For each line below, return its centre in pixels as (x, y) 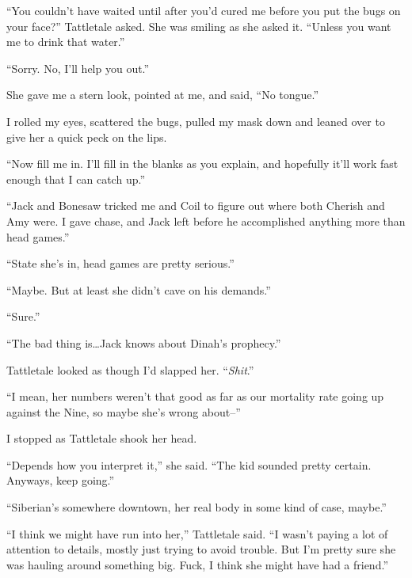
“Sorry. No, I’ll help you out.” (78, 68)
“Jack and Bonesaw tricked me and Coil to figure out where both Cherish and (196, 205)
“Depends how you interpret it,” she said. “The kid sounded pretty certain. (189, 464)
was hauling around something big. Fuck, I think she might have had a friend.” (197, 564)
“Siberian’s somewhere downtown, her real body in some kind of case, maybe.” (196, 507)
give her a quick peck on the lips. (87, 137)
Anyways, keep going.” (61, 480)
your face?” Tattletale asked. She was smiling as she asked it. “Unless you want (199, 26)
